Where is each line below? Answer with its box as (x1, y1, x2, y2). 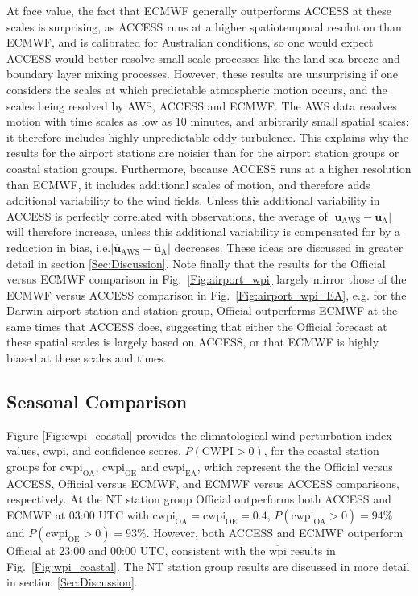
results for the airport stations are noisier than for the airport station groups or (6, 144, 399, 161)
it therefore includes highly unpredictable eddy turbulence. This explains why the (6, 128, 408, 145)
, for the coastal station (263, 442, 379, 459)
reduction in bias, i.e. (6, 238, 111, 255)
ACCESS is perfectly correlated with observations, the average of (6, 207, 328, 224)
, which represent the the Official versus (197, 458, 393, 475)
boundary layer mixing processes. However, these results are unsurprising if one (6, 65, 398, 82)
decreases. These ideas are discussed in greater (174, 238, 404, 255)
